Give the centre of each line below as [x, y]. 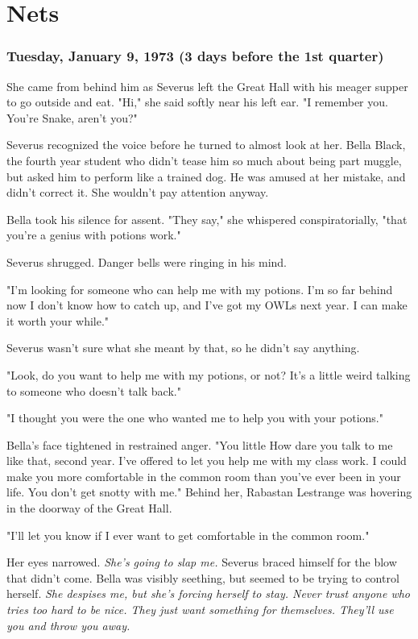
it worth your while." [58, 320]
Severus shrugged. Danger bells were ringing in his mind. [147, 261]
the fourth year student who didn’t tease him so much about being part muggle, [204, 160]
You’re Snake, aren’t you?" [72, 117]
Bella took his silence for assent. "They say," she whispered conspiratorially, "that [207, 219]
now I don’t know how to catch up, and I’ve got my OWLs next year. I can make [207, 305]
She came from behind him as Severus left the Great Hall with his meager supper [207, 86]
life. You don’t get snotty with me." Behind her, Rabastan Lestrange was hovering [209, 492]
